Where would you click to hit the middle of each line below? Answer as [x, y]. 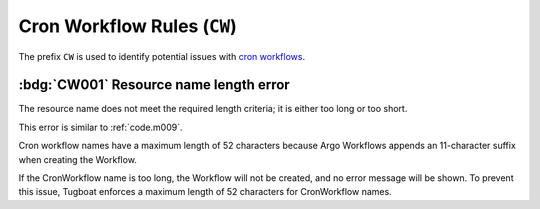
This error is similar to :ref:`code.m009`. [101, 127]
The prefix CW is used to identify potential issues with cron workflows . [161, 56]
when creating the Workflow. [77, 159]
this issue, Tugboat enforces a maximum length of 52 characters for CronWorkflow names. [205, 192]
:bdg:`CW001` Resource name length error [154, 85]
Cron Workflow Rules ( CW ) [127, 26]
